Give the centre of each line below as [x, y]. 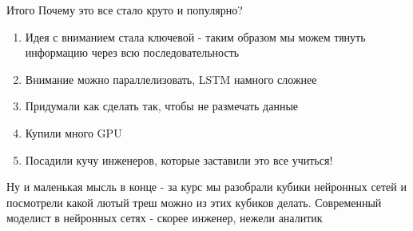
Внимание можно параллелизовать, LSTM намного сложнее [171, 79]
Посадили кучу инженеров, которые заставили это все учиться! [179, 159]
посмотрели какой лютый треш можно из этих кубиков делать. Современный [194, 202]
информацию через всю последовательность [132, 52]
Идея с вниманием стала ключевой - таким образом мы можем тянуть [195, 36]
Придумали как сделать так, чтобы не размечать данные [162, 106]
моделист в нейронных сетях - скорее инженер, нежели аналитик [165, 218]
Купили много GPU [73, 132]
